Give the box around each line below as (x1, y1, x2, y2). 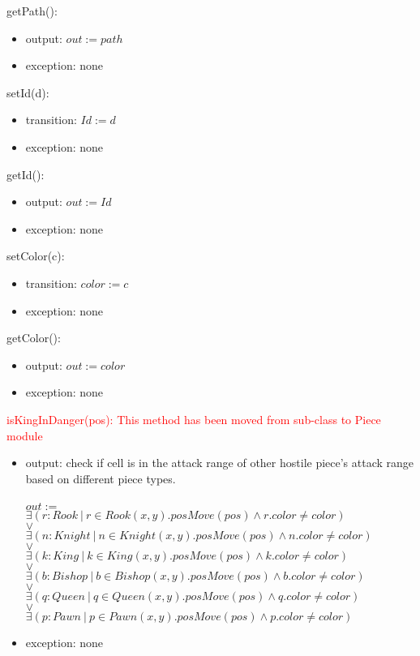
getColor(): (6, 329, 61, 346)
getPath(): (6, 2, 58, 19)
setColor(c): (6, 247, 65, 264)
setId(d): (6, 84, 49, 101)
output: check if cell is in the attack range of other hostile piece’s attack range (25, 454, 414, 471)
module (6, 427, 43, 444)
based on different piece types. (25, 469, 176, 487)
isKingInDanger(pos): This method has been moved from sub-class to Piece (6, 410, 381, 427)
